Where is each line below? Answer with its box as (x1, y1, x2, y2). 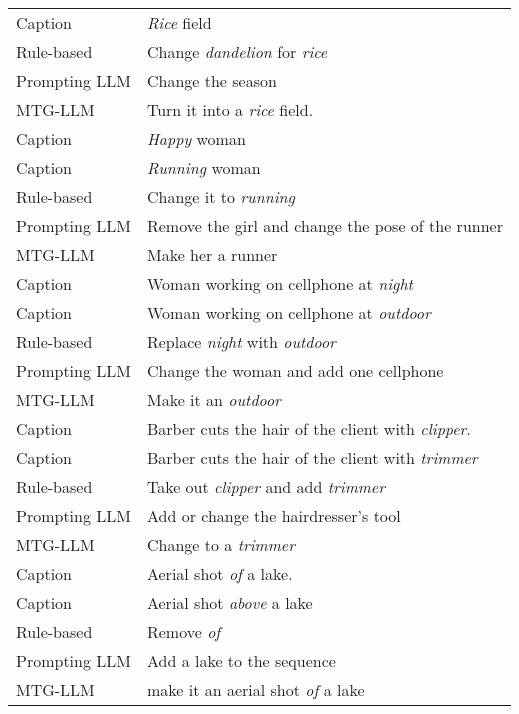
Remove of (146, 620, 221, 643)
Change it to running (146, 185, 295, 208)
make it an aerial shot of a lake (146, 678, 365, 701)
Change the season (146, 69, 277, 92)
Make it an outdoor (146, 388, 281, 411)
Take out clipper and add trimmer (146, 475, 385, 498)
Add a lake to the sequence (146, 649, 336, 672)
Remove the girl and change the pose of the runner (146, 214, 503, 237)
